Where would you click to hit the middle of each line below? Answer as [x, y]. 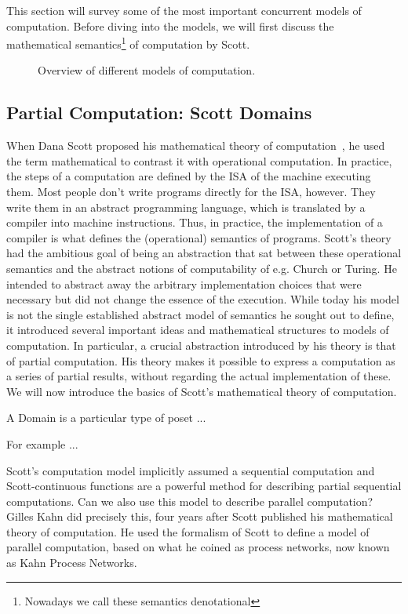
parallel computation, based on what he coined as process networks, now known [198, 547]
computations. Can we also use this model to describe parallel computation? [190, 501]
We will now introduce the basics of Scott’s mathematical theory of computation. [202, 391]
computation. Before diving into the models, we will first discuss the [170, 25]
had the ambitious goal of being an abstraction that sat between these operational [204, 253]
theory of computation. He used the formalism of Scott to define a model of [188, 531]
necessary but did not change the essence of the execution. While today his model [203, 299]
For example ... [42, 443]
